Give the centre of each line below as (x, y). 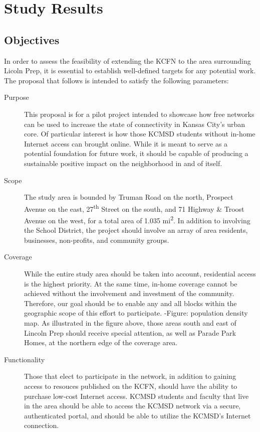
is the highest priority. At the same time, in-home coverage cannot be (131, 283)
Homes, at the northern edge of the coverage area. (101, 342)
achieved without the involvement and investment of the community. (129, 293)
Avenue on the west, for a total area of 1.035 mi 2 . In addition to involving (137, 219)
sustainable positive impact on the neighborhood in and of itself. (123, 163)
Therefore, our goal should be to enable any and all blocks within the (131, 303)
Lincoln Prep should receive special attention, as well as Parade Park (130, 332)
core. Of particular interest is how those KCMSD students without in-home (140, 134)
